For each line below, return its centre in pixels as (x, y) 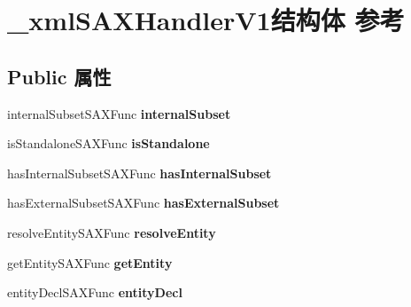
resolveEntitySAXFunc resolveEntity (112, 232)
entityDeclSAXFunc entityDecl (95, 292)
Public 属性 (59, 76)
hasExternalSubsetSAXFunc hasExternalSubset (143, 203)
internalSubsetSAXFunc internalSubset (119, 113)
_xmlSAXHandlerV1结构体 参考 (206, 20)
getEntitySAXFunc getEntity (90, 262)
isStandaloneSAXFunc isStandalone (109, 143)
